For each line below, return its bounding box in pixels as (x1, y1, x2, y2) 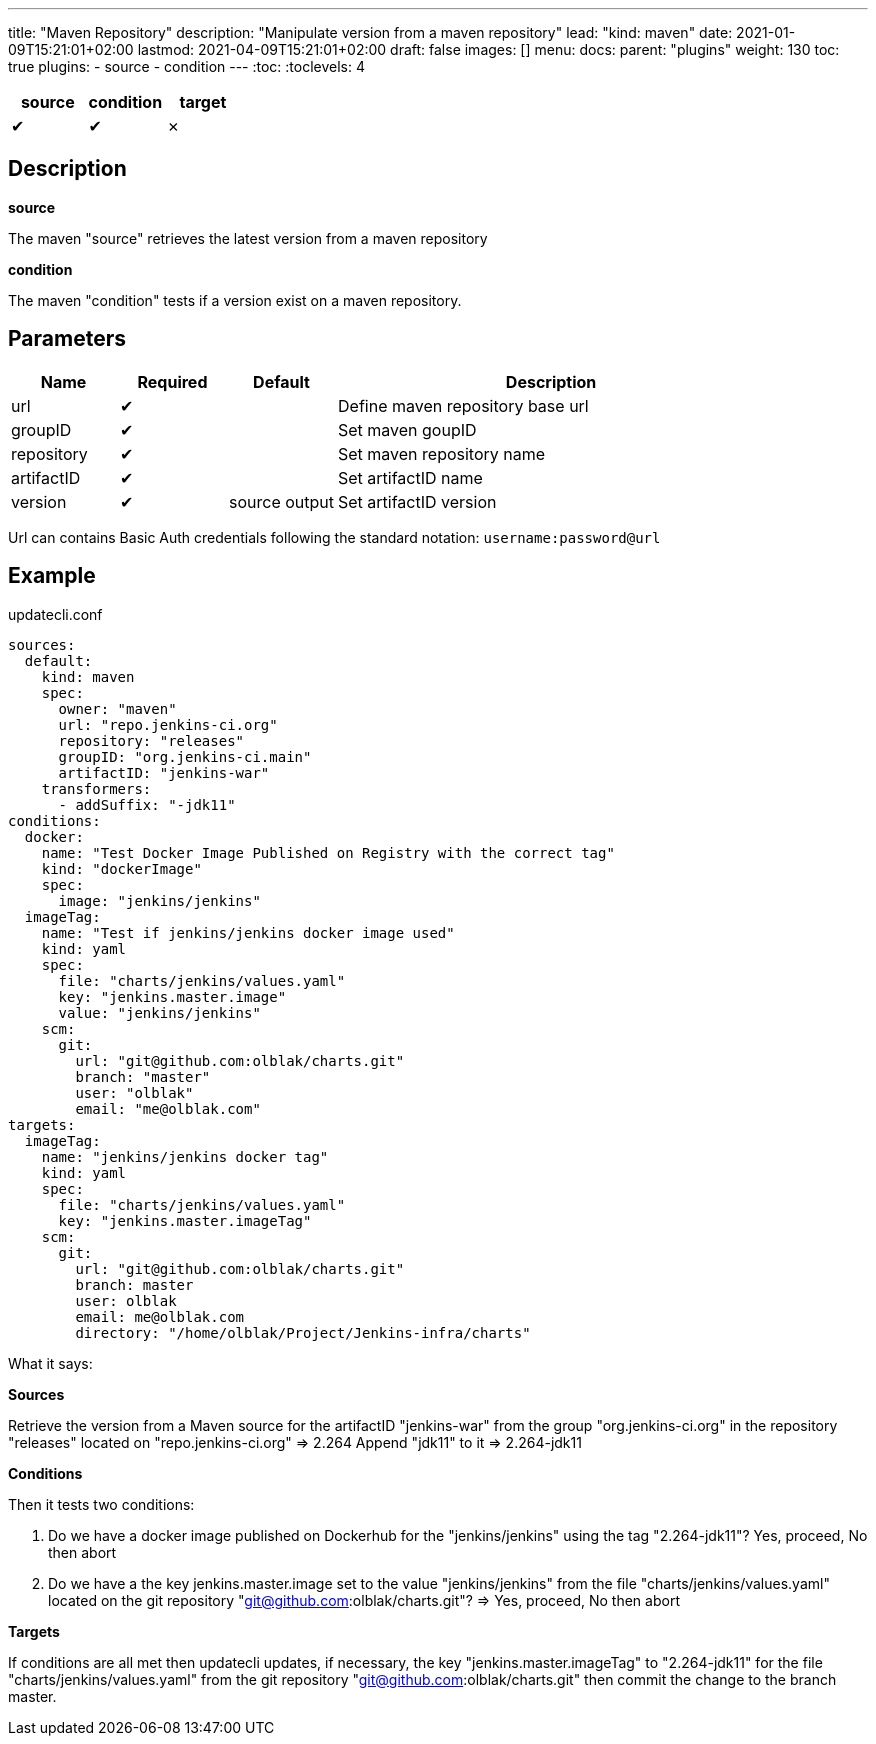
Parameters (8, 326, 126, 352)
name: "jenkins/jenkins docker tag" (41, 1148, 329, 1165)
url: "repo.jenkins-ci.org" (58, 716, 278, 733)
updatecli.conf (8, 605, 103, 623)
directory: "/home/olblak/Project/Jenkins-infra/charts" (75, 1324, 531, 1341)
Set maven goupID (338, 419, 477, 440)
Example (8, 563, 96, 589)
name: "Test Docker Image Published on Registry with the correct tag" (41, 844, 615, 861)
